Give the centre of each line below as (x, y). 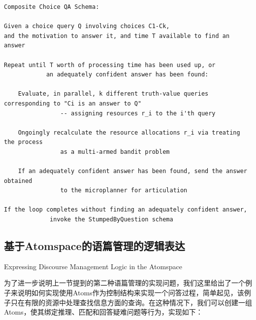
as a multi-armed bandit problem (115, 152)
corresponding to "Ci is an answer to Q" (73, 103)
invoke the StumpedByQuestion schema (112, 220)
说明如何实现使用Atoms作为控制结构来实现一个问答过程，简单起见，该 (131, 293)
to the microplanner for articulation (124, 191)
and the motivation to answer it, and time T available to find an (117, 36)
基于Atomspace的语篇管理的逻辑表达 (95, 246)
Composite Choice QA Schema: (52, 7)
